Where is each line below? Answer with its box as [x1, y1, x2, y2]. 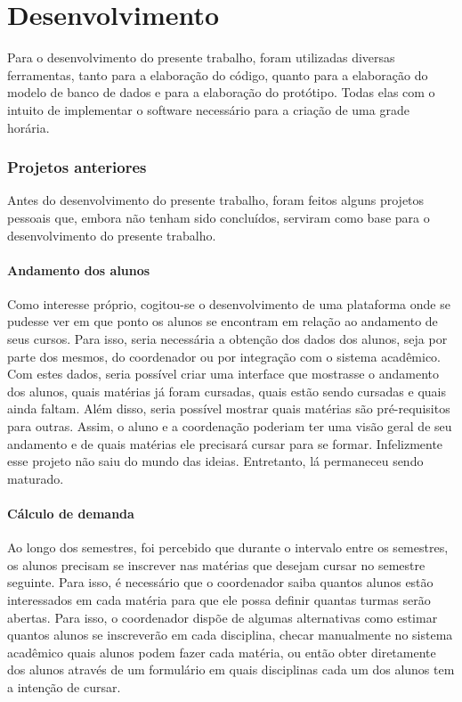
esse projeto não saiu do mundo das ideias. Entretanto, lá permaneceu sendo [7, 452, 424, 470]
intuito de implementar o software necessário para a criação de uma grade [7, 100, 409, 118]
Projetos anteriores [7, 156, 147, 178]
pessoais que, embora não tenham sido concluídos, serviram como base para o [7, 208, 430, 226]
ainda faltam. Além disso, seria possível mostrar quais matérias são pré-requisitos [7, 399, 450, 418]
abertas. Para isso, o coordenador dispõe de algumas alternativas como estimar [7, 608, 438, 626]
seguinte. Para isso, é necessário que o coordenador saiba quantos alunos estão [7, 573, 434, 592]
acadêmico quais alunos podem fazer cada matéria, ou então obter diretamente [7, 642, 436, 661]
